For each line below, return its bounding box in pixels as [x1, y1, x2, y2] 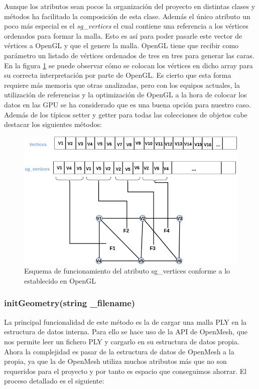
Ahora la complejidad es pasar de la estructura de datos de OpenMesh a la [4, 346, 234, 356]
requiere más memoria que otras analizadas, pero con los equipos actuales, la [4, 79, 240, 90]
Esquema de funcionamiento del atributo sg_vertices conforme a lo [24, 266, 230, 276]
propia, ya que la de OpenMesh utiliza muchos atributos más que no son [4, 356, 227, 366]
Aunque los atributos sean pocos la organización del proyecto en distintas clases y [4, 1, 255, 11]
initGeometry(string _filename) [4, 297, 136, 309]
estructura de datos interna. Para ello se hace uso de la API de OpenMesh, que [4, 326, 248, 337]
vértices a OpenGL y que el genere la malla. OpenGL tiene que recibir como [4, 40, 239, 51]
